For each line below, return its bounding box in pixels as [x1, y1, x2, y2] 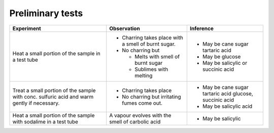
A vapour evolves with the [109, 112, 172, 119]
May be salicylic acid [202, 103, 253, 110]
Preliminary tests [9, 8, 83, 19]
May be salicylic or [202, 59, 248, 66]
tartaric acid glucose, [202, 90, 253, 97]
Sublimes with [134, 66, 168, 73]
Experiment [12, 25, 42, 32]
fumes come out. [122, 99, 162, 106]
